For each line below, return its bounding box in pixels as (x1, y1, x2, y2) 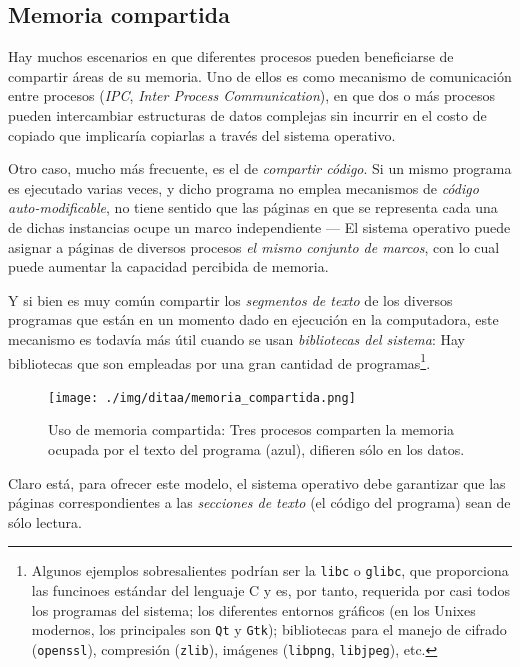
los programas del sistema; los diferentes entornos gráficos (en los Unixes (31, 599, 476, 620)
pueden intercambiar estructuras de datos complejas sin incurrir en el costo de (8, 104, 487, 125)
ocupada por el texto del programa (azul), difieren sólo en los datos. (48, 439, 465, 460)
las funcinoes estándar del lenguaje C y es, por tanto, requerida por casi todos (31, 580, 511, 601)
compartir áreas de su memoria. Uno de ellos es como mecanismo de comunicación (8, 65, 512, 86)
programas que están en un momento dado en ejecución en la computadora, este (8, 309, 499, 330)
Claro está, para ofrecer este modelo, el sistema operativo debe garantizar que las (8, 472, 506, 493)
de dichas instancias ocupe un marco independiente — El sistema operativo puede (8, 216, 511, 237)
